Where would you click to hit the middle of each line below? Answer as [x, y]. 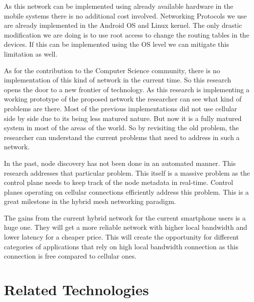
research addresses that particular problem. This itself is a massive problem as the [127, 172]
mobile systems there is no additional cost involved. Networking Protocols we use [126, 15]
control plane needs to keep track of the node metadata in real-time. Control [119, 182]
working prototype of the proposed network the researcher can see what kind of [123, 99]
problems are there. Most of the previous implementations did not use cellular [121, 108]
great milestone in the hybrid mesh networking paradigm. [90, 201]
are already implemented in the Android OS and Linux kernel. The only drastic [123, 25]
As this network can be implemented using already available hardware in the [119, 6]
